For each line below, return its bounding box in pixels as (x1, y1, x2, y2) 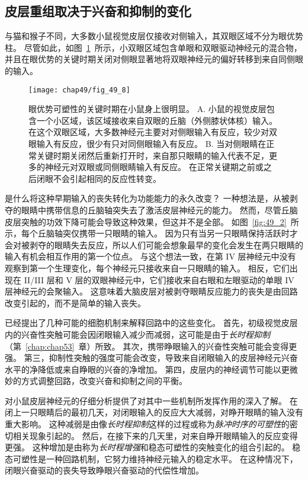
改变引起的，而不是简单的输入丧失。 (5, 296, 146, 309)
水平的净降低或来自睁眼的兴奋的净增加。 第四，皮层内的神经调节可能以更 (5, 363, 290, 375)
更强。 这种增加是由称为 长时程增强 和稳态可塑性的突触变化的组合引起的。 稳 (5, 441, 301, 453)
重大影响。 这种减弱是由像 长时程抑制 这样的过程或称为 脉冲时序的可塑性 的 (5, 418, 290, 430)
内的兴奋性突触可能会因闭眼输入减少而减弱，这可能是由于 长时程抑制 (5, 328, 270, 340)
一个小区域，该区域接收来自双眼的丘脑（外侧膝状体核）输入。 (36, 114, 277, 126)
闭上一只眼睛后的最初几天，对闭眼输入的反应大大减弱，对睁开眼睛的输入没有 (5, 406, 303, 418)
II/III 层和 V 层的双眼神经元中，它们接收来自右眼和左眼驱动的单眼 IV (24, 273, 294, 286)
